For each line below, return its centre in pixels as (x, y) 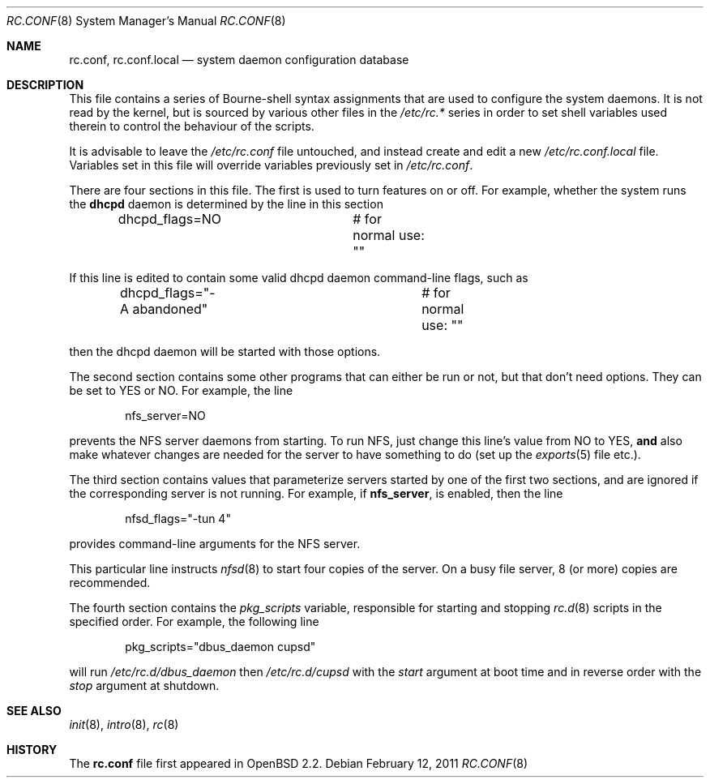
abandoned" (170, 309)
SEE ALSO (34, 711)
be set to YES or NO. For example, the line (181, 390)
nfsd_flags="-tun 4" (178, 518)
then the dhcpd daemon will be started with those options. (225, 351)
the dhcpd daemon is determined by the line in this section (226, 204)
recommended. (110, 583)
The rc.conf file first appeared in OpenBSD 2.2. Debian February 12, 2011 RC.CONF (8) (299, 763)
